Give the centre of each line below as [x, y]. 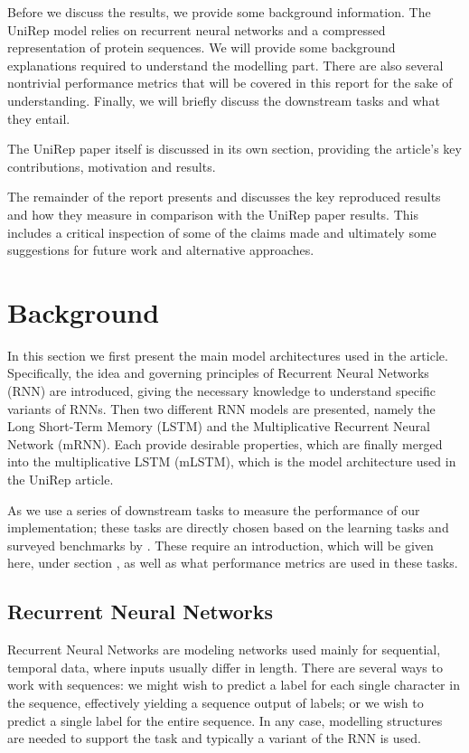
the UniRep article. [61, 479]
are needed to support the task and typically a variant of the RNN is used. [214, 738]
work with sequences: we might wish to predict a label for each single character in [234, 685]
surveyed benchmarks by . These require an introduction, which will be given [220, 545]
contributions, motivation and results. [112, 166]
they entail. [39, 118]
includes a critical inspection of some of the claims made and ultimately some [222, 232]
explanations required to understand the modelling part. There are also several [225, 65]
